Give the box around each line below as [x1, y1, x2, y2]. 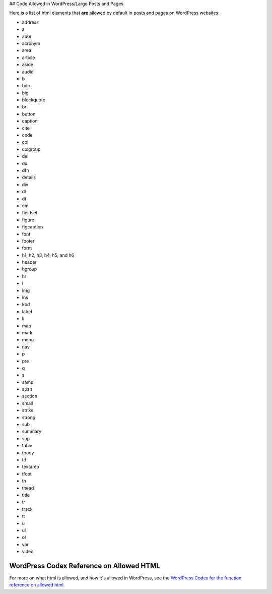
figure [22, 217, 35, 223]
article [22, 54, 35, 61]
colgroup [22, 146, 41, 152]
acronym [22, 40, 40, 46]
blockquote [22, 97, 45, 103]
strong [22, 414, 36, 421]
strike [22, 407, 34, 413]
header [22, 259, 37, 265]
